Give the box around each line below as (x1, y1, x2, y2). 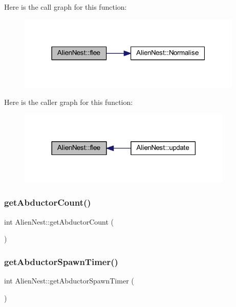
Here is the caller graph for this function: (4, 96, 133, 107)
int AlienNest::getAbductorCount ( (4, 216, 114, 227)
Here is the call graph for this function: (4, 2, 127, 12)
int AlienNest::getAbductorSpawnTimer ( (4, 275, 134, 286)
